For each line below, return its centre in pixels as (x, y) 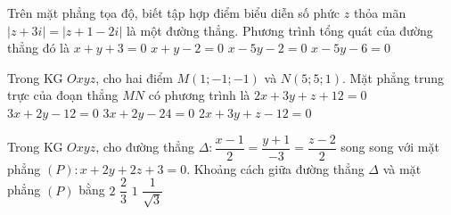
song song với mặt (390, 147)
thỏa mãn (380, 12)
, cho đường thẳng (145, 147)
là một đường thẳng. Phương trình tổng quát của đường (279, 30)
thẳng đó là (39, 48)
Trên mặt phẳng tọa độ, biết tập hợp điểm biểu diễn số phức (174, 12)
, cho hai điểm (134, 77)
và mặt (402, 168)
